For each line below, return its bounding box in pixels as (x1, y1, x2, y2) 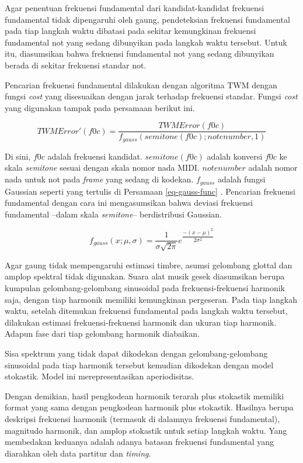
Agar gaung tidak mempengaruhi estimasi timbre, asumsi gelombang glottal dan (5, 258, 292, 271)
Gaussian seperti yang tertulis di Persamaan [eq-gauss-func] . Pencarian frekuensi (5, 185, 295, 197)
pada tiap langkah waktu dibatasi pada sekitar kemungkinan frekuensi (5, 25, 256, 37)
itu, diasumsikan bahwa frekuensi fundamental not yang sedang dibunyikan (5, 47, 274, 60)
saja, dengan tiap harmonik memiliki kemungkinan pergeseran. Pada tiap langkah (5, 293, 298, 305)
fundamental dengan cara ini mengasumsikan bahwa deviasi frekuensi (5, 196, 253, 209)
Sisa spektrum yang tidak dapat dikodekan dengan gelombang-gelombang (5, 347, 268, 360)
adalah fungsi (217, 173, 266, 185)
